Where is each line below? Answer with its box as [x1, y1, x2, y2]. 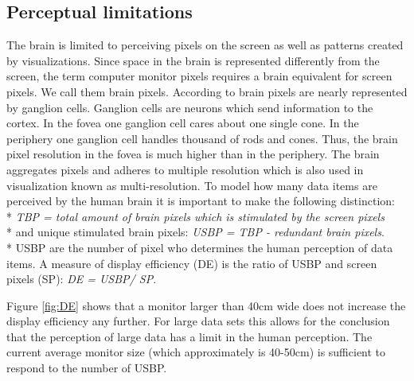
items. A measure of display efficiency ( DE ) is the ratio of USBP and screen [6, 255, 377, 271]
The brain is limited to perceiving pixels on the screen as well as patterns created [6, 37, 404, 53]
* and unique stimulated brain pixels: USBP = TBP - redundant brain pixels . [6, 224, 385, 240]
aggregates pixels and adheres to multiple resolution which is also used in [6, 161, 364, 177]
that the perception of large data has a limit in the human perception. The [6, 328, 373, 344]
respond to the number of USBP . [6, 360, 167, 376]
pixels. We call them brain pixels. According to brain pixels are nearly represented [6, 83, 408, 99]
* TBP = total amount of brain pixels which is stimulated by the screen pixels [6, 208, 385, 224]
